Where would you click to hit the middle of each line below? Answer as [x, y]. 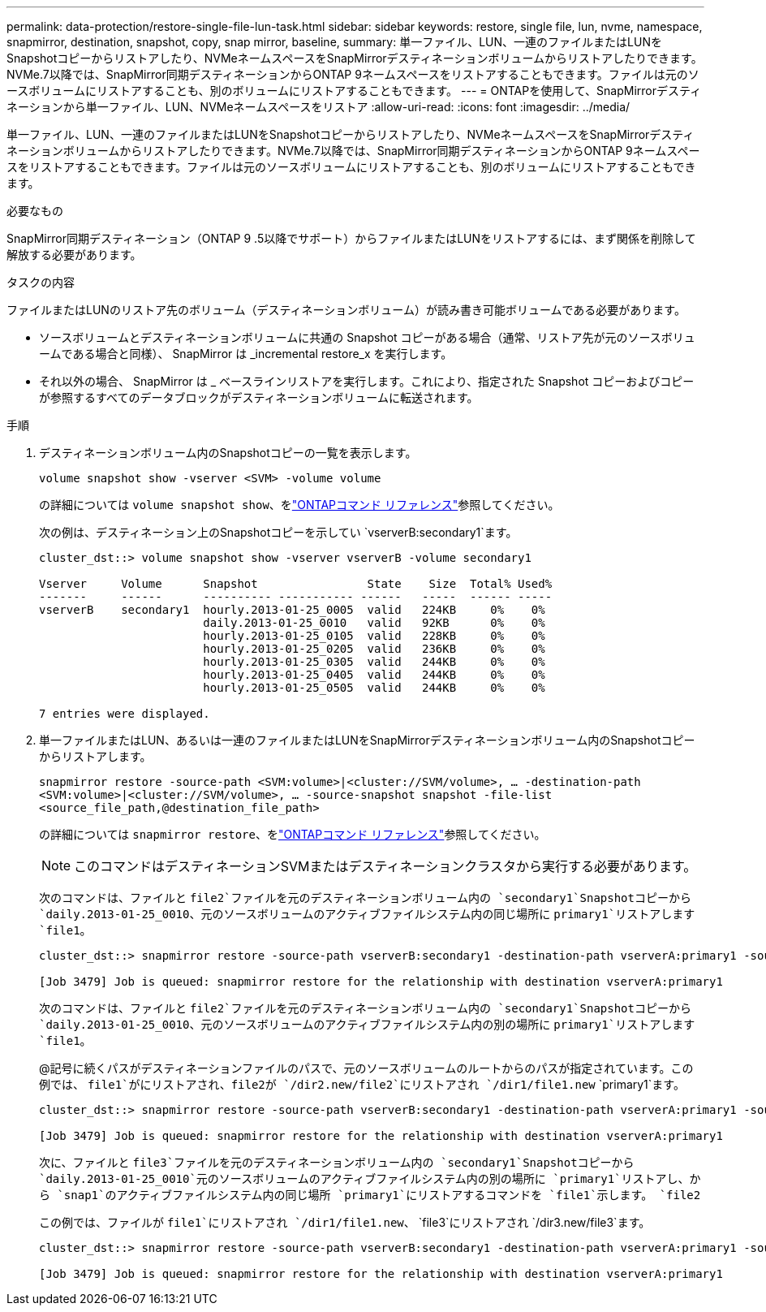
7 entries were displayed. [125, 714]
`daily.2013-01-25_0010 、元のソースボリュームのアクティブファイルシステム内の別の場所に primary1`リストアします [367, 1024]
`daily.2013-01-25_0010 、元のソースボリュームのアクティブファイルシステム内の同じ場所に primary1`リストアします [367, 914]
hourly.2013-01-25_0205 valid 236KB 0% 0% [374, 649]
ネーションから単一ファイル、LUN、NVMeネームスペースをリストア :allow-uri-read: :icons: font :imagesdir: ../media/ [318, 107]
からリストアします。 [95, 756]
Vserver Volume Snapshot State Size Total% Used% [296, 584]
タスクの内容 [41, 282]
